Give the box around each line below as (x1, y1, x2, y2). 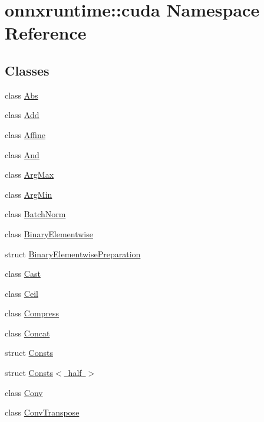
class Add (5, 109, 39, 121)
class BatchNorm (5, 208, 66, 220)
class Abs (5, 89, 38, 101)
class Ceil (5, 287, 38, 299)
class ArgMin (5, 188, 52, 200)
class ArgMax (5, 168, 54, 181)
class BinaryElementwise (5, 227, 93, 240)
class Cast (5, 267, 41, 280)
